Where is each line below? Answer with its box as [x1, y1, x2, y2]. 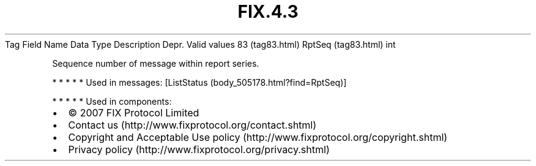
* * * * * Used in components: [52, 96, 172, 107]
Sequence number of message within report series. [52, 58, 259, 69]
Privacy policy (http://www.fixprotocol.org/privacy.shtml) [68, 143, 330, 156]
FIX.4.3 [237, 1, 299, 22]
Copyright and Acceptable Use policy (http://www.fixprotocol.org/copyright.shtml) [68, 130, 448, 143]
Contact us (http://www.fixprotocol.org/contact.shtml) [68, 118, 317, 131]
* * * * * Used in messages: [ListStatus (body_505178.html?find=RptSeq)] [52, 77, 347, 88]
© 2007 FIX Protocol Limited [68, 106, 199, 119]
